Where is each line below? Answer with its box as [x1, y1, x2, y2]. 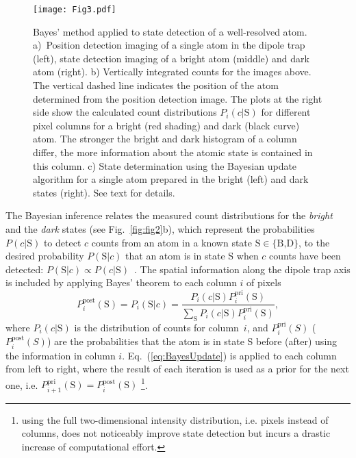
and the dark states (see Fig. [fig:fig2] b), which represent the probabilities [5, 221, 315, 236]
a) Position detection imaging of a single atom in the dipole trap [33, 38, 305, 52]
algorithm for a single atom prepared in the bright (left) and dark [33, 172, 309, 186]
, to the [298, 235, 330, 249]
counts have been [269, 249, 341, 263]
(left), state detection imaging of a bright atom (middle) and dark [33, 51, 309, 65]
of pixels [246, 275, 281, 290]
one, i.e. [5, 377, 38, 392]
